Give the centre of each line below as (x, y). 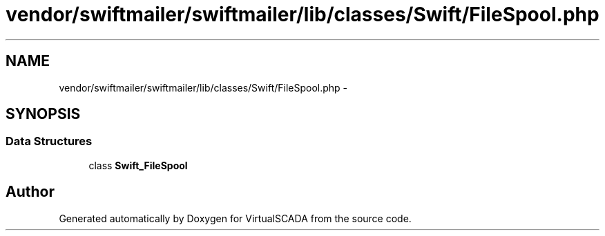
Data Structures (49, 141)
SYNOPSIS (43, 114)
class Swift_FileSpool (138, 165)
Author (30, 192)
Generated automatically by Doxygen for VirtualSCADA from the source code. (235, 218)
